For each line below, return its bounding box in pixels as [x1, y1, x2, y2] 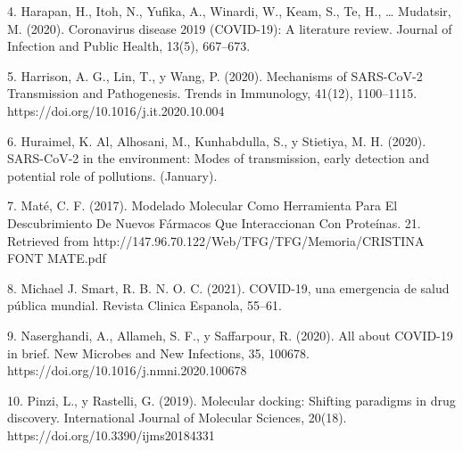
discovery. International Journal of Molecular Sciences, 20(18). [7, 408, 347, 427]
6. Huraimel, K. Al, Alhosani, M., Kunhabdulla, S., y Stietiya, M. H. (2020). [7, 131, 426, 150]
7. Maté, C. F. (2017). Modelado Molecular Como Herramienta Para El [7, 196, 398, 215]
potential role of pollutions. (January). [7, 166, 218, 184]
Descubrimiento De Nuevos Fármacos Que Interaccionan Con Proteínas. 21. [7, 213, 421, 232]
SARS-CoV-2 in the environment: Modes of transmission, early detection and [7, 149, 430, 168]
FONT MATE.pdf [7, 249, 106, 267]
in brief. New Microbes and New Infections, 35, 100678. [7, 343, 310, 362]
